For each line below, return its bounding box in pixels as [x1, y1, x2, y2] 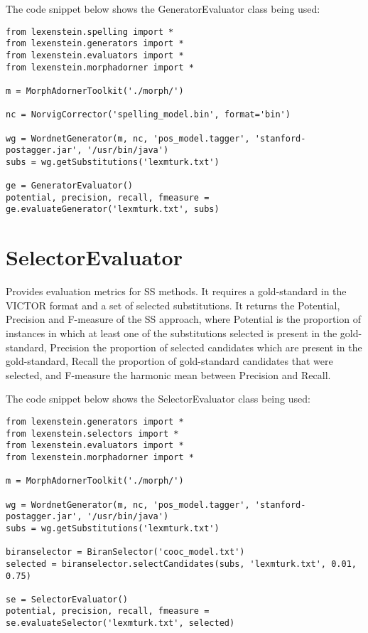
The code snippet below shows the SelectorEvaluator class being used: [6, 391, 310, 406]
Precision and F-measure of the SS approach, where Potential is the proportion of [6, 312, 362, 326]
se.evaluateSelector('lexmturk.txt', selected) [6, 618, 235, 629]
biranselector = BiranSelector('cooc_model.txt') [6, 547, 245, 558]
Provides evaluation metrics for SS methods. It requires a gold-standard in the [6, 284, 347, 299]
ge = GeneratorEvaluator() [6, 181, 133, 191]
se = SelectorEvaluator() [6, 594, 128, 605]
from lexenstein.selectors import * [6, 428, 179, 439]
